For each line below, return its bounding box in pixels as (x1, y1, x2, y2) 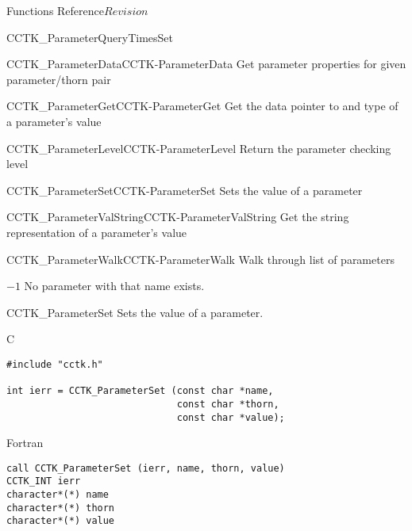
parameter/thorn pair (6, 71, 111, 87)
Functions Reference (6, 2, 105, 18)
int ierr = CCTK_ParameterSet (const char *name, (6, 385, 274, 397)
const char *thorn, (176, 398, 279, 410)
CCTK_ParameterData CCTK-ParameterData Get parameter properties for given (6, 55, 406, 72)
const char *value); (176, 411, 285, 423)
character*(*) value (6, 515, 115, 527)
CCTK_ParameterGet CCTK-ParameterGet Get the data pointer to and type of (6, 97, 399, 114)
